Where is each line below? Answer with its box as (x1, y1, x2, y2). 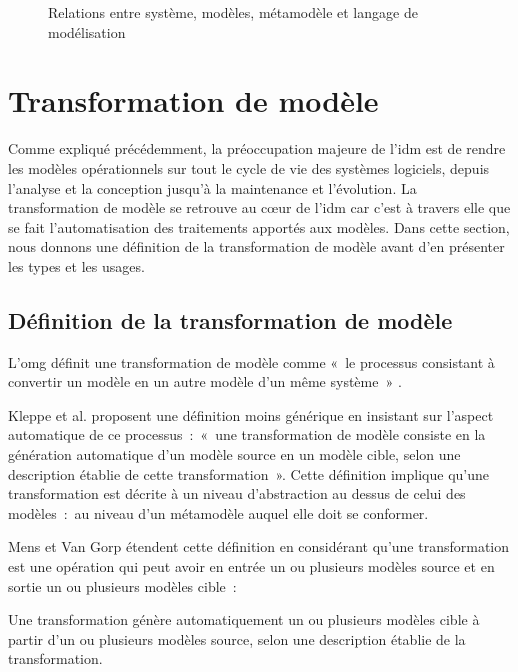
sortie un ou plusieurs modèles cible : (8, 575, 237, 596)
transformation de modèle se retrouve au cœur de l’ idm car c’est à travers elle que (8, 197, 511, 218)
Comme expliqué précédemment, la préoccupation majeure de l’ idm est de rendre (8, 138, 506, 159)
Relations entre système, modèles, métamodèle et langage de (48, 2, 418, 22)
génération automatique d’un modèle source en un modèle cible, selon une (8, 444, 461, 465)
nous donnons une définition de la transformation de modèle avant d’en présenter (8, 236, 505, 257)
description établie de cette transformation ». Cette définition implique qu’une (8, 463, 489, 484)
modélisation (48, 21, 126, 42)
